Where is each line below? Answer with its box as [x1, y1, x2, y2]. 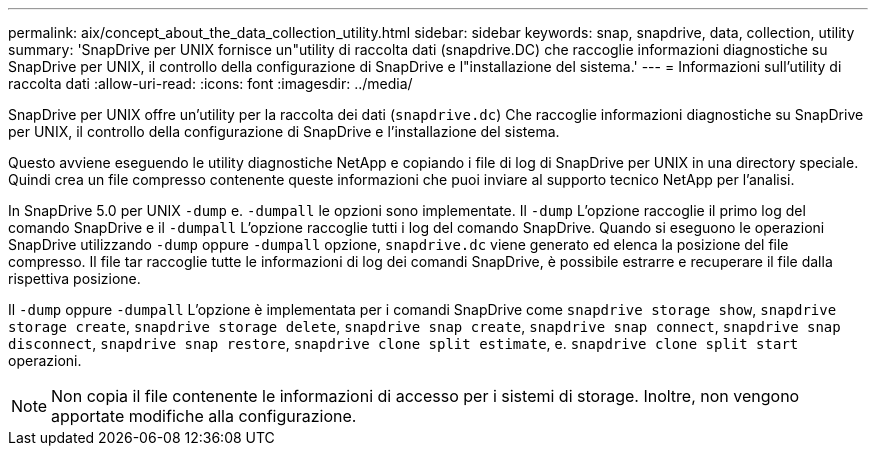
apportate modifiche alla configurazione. [51, 406, 357, 426]
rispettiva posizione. [8, 270, 141, 287]
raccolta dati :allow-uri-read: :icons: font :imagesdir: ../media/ [8, 75, 413, 92]
